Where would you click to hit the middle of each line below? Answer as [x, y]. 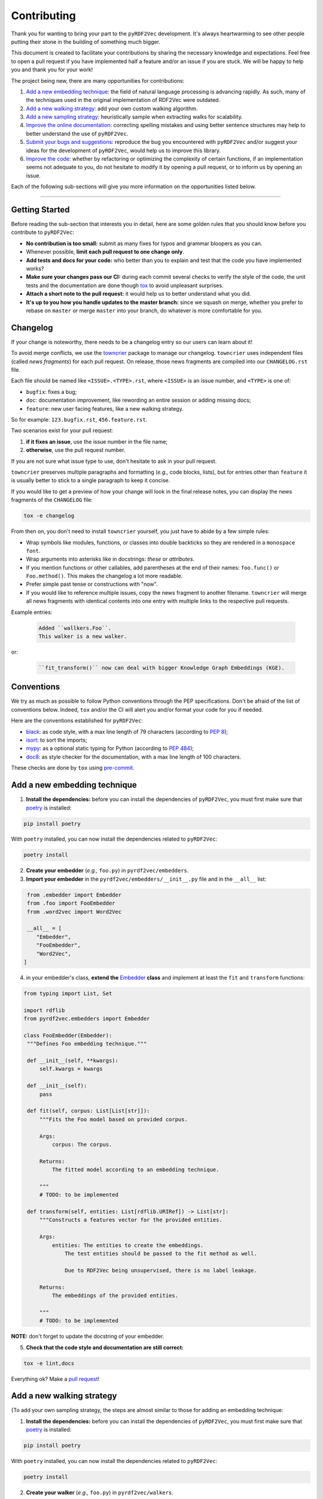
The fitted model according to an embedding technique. [135, 1170]
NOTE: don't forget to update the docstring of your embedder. [88, 1337]
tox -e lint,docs [49, 1363]
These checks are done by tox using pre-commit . [73, 768]
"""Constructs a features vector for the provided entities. [131, 1220]
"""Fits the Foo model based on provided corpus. [113, 1119]
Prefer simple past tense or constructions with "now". [92, 584]
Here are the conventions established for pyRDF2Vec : [77, 721]
